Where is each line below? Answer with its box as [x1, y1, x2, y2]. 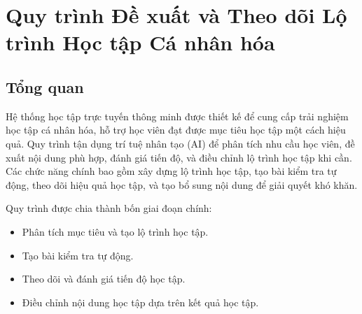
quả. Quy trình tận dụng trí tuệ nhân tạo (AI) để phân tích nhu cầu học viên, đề [6, 136, 355, 150]
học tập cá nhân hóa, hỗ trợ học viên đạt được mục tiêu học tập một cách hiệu [6, 122, 346, 137]
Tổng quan [6, 76, 84, 97]
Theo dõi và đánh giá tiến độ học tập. [22, 271, 186, 286]
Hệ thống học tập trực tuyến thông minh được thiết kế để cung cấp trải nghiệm [6, 108, 349, 123]
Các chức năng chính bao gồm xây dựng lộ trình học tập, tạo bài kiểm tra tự [6, 164, 337, 178]
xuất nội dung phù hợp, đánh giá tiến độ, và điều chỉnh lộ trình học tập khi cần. [6, 150, 352, 164]
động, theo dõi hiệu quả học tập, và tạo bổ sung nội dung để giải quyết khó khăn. [6, 177, 358, 192]
